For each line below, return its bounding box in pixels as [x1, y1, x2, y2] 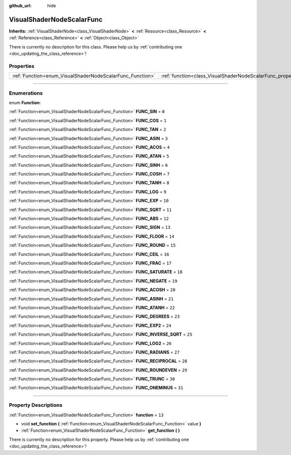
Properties [9, 63, 35, 69]
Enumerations [9, 90, 43, 97]
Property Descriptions [9, 402, 63, 408]
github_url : [9, 3, 32, 8]
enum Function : [9, 99, 41, 105]
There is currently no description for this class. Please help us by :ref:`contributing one [9, 44, 182, 49]
